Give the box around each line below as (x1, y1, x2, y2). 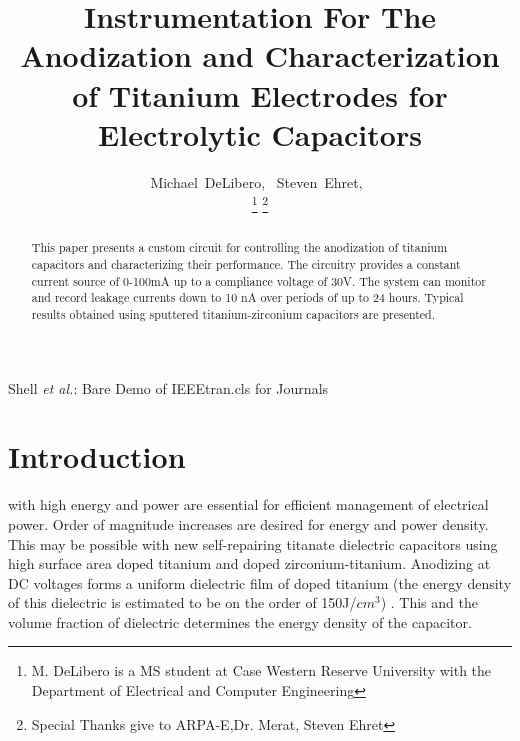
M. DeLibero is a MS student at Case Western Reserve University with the (31, 660, 492, 681)
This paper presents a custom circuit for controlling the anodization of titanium (31, 239, 448, 256)
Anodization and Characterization (20, 35, 500, 76)
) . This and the (380, 592, 478, 613)
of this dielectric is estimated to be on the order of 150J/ (8, 592, 357, 613)
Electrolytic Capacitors (98, 113, 422, 154)
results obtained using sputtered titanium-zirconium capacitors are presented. (31, 305, 436, 322)
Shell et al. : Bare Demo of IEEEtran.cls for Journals (8, 377, 329, 398)
